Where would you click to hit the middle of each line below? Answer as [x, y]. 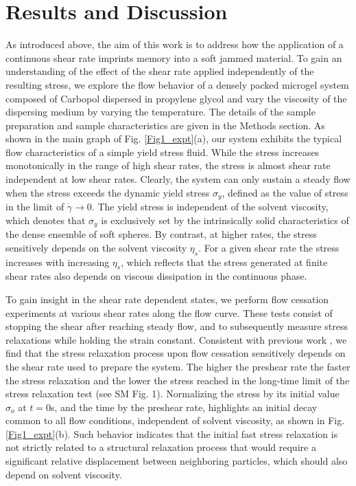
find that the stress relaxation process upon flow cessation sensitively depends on [176, 353]
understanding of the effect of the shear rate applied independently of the [160, 71]
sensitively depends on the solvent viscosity [96, 247]
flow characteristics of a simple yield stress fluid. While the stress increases [163, 152]
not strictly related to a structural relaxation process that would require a [161, 447]
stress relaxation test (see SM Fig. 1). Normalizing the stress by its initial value [173, 394]
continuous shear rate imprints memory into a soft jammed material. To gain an [174, 57]
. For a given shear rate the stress [269, 247]
